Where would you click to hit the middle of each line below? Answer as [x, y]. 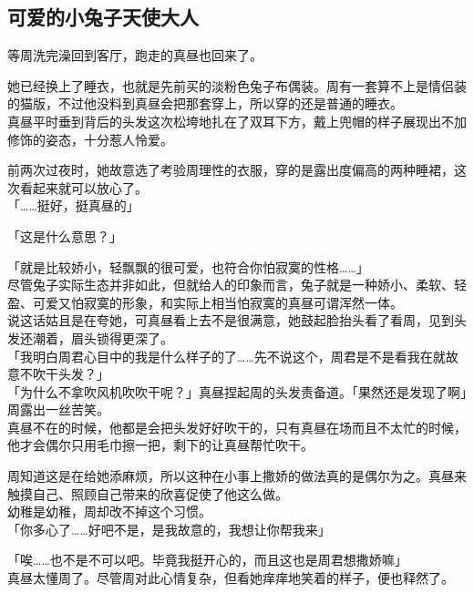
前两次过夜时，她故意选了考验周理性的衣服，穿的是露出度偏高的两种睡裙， [231, 170]
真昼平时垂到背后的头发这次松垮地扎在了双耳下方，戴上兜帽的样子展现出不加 [237, 121]
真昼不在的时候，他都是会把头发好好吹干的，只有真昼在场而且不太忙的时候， [237, 427]
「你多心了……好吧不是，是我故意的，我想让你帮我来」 [169, 529]
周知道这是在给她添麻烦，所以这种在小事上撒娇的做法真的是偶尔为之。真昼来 [237, 476]
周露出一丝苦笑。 [58, 409]
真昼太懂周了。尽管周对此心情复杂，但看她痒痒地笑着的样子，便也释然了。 [231, 578]
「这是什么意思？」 [65, 235]
